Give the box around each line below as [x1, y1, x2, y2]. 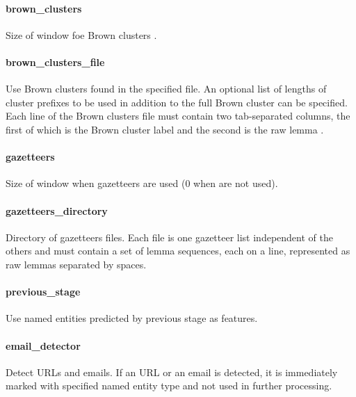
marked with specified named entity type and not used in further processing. [6, 378, 332, 393]
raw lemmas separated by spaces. [6, 257, 147, 271]
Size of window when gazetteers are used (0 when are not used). [6, 176, 278, 191]
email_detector [6, 338, 81, 353]
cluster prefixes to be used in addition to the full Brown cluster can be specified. [6, 95, 348, 109]
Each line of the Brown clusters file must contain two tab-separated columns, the [6, 108, 350, 123]
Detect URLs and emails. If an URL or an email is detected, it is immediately [6, 364, 338, 379]
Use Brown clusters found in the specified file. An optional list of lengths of [6, 81, 327, 96]
